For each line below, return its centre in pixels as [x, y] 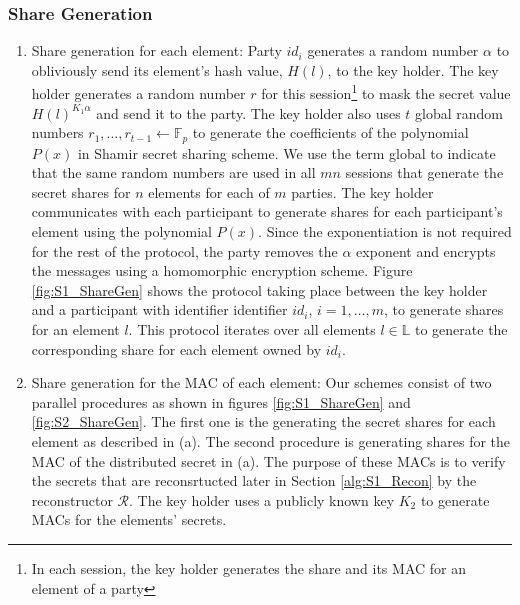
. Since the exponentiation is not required [385, 231]
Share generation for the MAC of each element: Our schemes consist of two [261, 382]
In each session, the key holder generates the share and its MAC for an [248, 567]
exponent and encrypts [426, 250]
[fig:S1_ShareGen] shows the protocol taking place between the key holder [259, 289]
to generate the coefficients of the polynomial [330, 132]
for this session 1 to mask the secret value [386, 92]
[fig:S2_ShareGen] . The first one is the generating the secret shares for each [263, 421]
